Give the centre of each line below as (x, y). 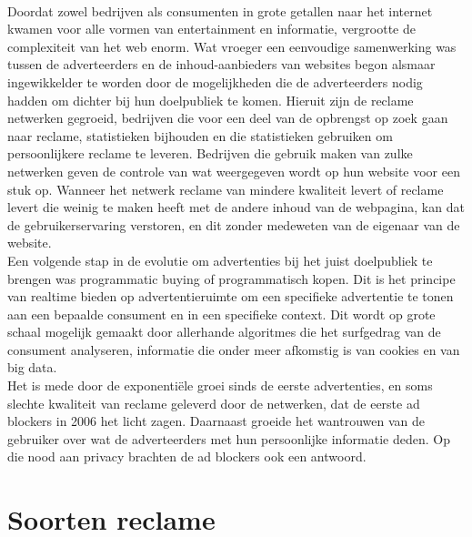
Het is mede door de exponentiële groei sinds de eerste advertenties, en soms (220, 385)
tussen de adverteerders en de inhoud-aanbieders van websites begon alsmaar (221, 64)
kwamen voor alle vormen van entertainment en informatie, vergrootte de (211, 29)
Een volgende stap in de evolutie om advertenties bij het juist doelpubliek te (220, 260)
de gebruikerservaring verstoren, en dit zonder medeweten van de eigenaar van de (234, 224)
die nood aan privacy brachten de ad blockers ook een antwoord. (187, 456)
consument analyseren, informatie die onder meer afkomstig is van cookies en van (234, 349)
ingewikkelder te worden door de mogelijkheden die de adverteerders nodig (215, 81)
